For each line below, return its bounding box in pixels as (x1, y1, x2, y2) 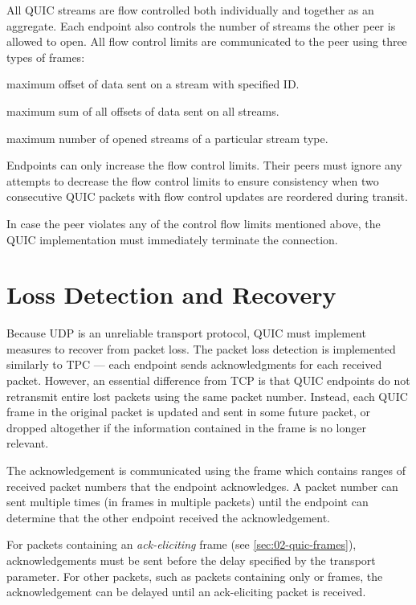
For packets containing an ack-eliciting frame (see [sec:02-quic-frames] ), (6, 536, 357, 553)
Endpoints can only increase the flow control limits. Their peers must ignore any (6, 157, 402, 174)
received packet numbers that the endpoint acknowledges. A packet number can (6, 477, 398, 494)
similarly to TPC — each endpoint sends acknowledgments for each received (6, 356, 382, 373)
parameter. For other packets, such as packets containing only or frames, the (6, 567, 383, 584)
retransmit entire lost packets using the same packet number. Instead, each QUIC (6, 387, 408, 404)
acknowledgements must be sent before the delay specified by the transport (6, 551, 376, 568)
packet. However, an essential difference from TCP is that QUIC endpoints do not (6, 372, 410, 389)
